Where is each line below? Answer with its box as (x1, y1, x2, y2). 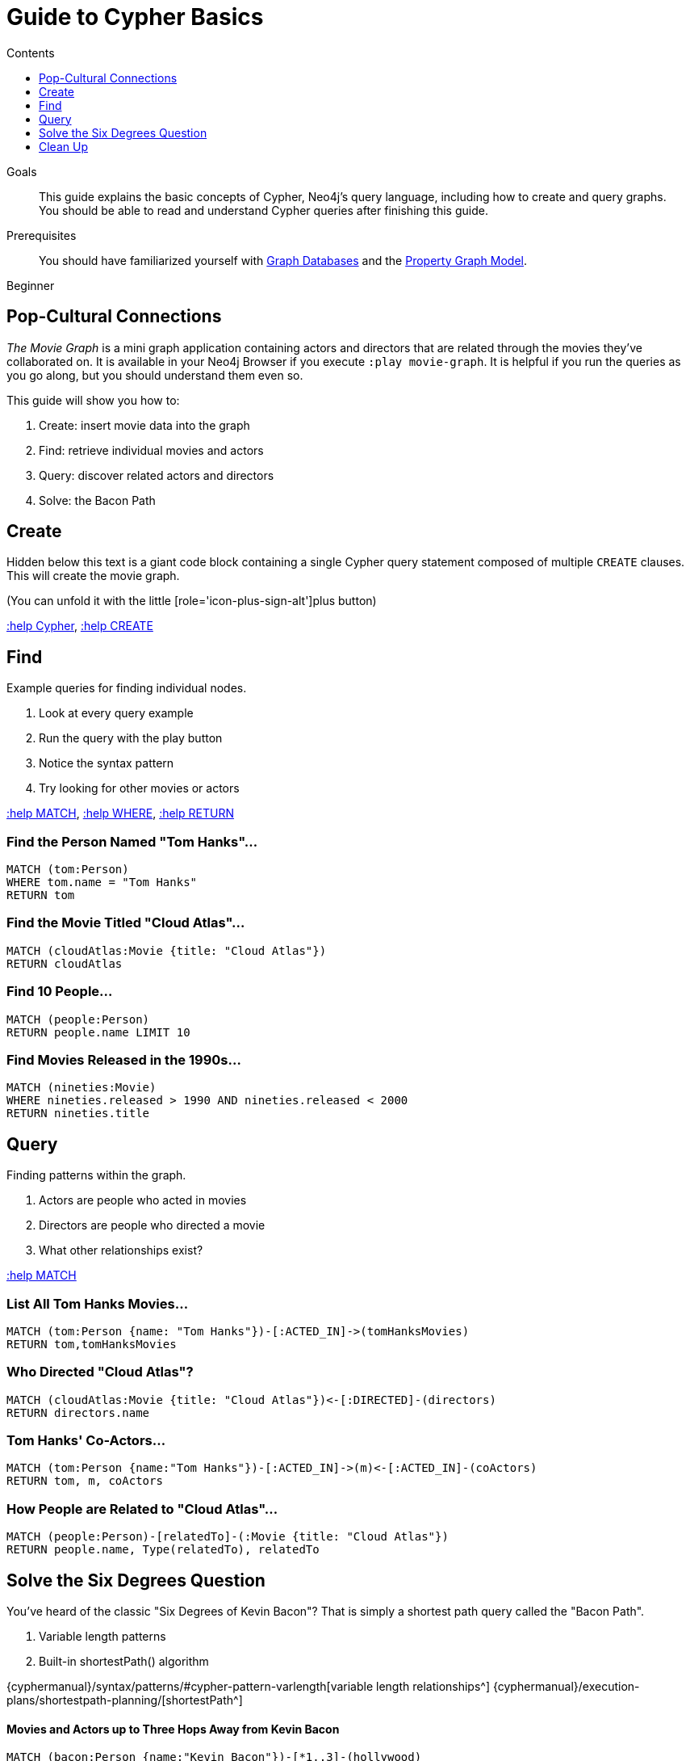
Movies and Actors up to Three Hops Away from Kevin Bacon (6, 1721, 340, 1736)
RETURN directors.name (6, 1406, 150, 1419)
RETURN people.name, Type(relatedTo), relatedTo (6, 1543, 320, 1557)
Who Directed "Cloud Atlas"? (6, 1364, 194, 1381)
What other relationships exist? (39, 1243, 203, 1258)
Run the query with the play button (39, 731, 223, 746)
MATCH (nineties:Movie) (6, 1081, 157, 1095)
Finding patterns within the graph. (6, 1168, 186, 1183)
